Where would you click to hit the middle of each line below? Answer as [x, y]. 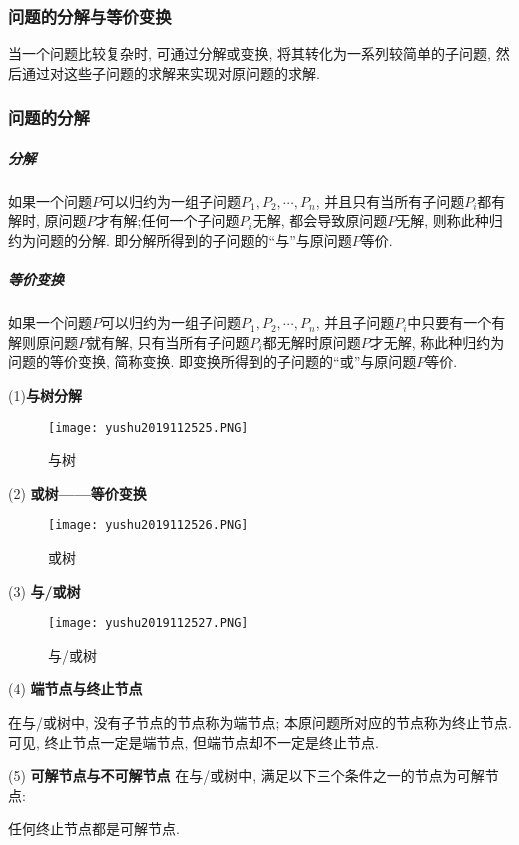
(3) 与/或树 [44, 590]
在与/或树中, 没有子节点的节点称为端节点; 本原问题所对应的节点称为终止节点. [260, 722]
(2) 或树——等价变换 [77, 492]
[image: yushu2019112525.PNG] [148, 427]
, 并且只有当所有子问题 [390, 200]
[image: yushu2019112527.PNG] [148, 623]
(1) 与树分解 [45, 394]
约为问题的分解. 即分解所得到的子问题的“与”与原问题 [180, 240]
